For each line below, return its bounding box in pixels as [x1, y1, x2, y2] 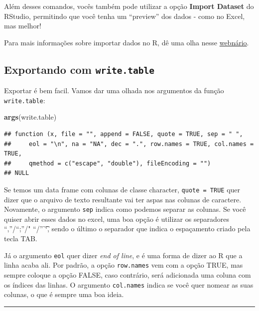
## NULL [4, 169, 29, 177]
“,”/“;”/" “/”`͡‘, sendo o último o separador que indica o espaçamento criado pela [4, 223, 251, 234]
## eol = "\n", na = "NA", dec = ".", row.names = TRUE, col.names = [4, 140, 254, 148]
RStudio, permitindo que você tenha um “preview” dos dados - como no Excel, [4, 10, 245, 21]
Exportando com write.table [4, 61, 154, 77]
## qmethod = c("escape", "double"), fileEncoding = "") [4, 159, 211, 167]
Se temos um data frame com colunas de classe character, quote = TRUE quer [4, 184, 241, 194]
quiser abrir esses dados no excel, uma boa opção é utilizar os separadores [4, 213, 229, 224]
